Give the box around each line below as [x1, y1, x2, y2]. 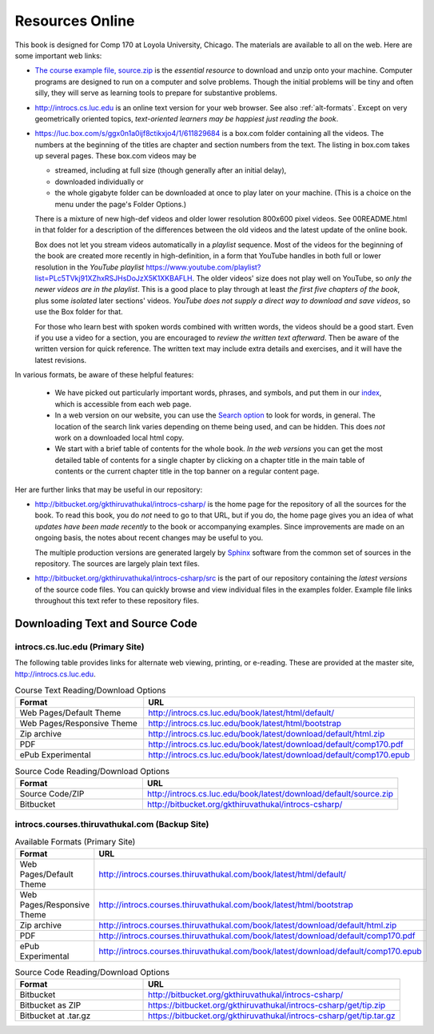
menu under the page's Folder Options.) [54, 199, 187, 209]
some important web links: [14, 50, 102, 60]
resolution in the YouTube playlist [34, 262, 145, 272]
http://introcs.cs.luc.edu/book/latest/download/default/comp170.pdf [148, 739, 404, 750]
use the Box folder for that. [34, 307, 123, 317]
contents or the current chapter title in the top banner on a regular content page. [54, 466, 320, 476]
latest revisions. [34, 355, 87, 365]
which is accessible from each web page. [54, 399, 192, 409]
